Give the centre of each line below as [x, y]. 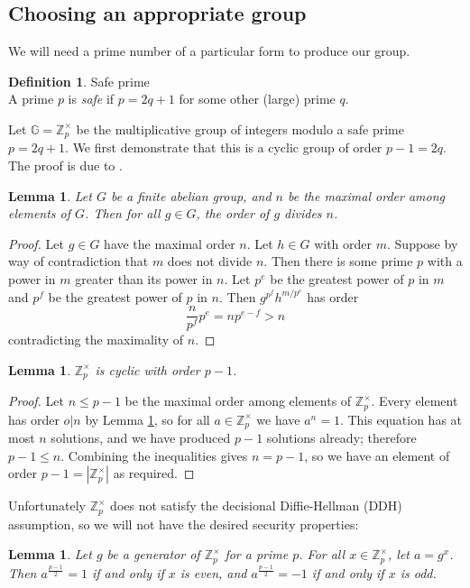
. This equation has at [401, 419]
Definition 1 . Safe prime [79, 81]
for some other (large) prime [257, 99]
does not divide [210, 261]
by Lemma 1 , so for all [147, 419]
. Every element [415, 401]
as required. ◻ [154, 473]
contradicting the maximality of [96, 340]
